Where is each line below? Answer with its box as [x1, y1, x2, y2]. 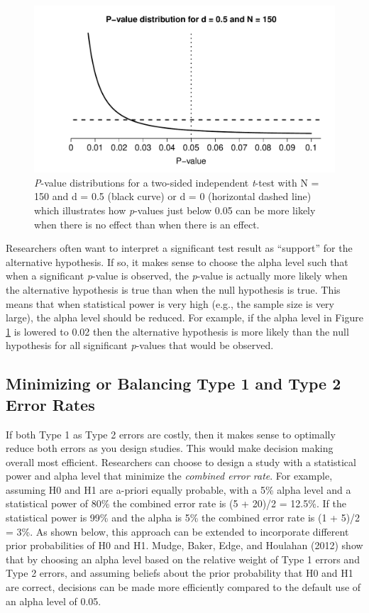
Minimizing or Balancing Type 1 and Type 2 [6, 372, 341, 394]
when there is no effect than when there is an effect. [34, 216, 260, 231]
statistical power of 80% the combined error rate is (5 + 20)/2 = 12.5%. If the [6, 496, 346, 511]
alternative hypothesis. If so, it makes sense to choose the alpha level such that [6, 254, 348, 269]
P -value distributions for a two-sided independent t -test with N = [34, 175, 319, 189]
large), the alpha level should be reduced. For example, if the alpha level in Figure [6, 310, 363, 325]
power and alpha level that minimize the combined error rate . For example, [6, 468, 333, 483]
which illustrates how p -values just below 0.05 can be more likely [34, 202, 316, 217]
